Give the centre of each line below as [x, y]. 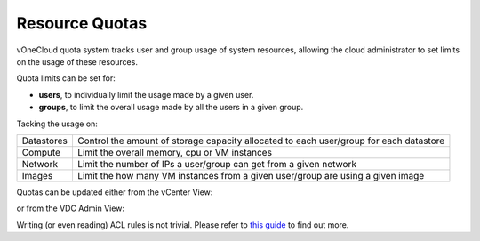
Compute [41, 152]
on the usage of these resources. [77, 61]
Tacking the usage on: [57, 124]
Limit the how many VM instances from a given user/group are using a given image [251, 175]
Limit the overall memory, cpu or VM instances [175, 152]
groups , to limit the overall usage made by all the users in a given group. [171, 108]
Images [37, 175]
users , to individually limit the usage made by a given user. [146, 94]
